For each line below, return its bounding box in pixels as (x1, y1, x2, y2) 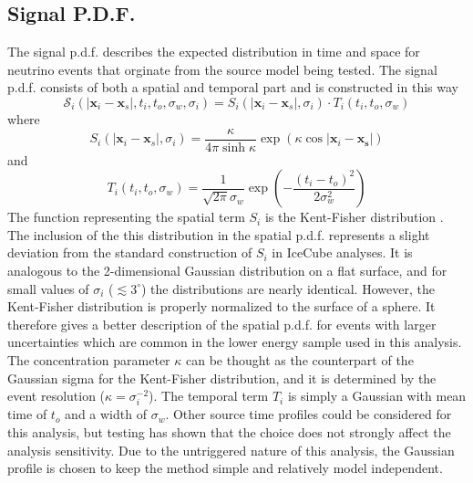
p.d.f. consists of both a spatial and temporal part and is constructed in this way (7, 78, 458, 97)
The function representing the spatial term (7, 207, 245, 226)
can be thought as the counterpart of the (186, 350, 414, 369)
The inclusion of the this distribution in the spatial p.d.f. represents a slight (7, 225, 430, 244)
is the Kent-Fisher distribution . (264, 207, 444, 226)
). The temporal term (149, 386, 269, 405)
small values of (7, 278, 89, 298)
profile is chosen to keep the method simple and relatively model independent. (7, 458, 443, 478)
